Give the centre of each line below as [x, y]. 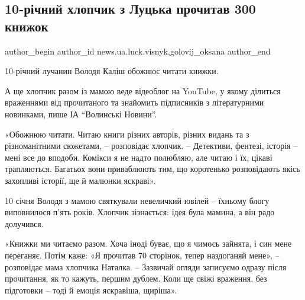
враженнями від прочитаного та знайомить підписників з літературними [134, 102]
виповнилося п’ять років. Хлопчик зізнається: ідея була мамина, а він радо [140, 212]
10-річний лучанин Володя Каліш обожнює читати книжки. [112, 71]
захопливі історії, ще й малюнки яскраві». [80, 180]
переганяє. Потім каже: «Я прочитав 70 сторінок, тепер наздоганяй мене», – [142, 255]
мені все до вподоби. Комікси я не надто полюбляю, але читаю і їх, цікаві [139, 157]
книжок [27, 26]
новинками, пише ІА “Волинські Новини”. [81, 114]
